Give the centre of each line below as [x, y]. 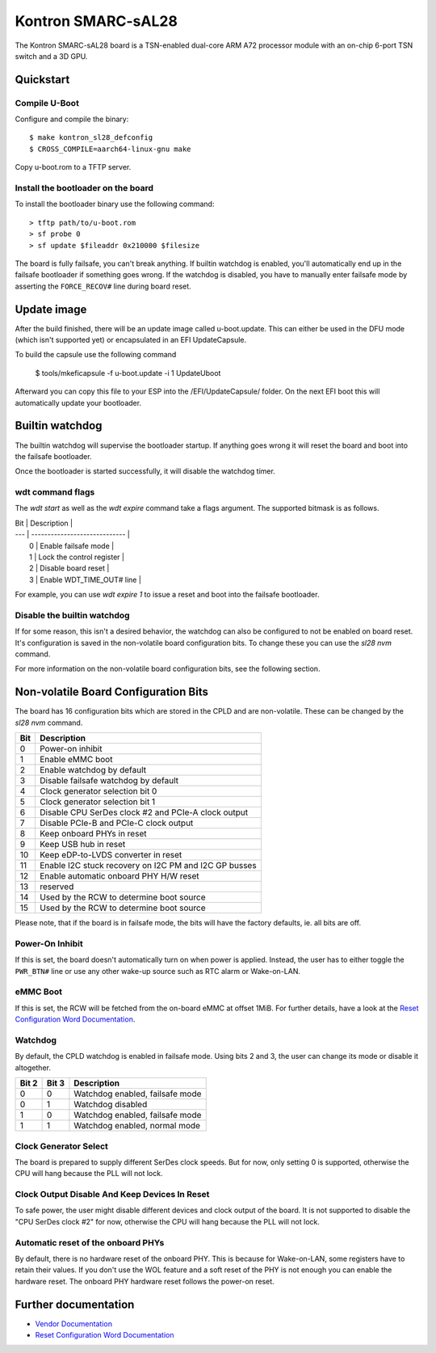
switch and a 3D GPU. [51, 56]
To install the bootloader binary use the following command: [115, 204]
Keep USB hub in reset [82, 845]
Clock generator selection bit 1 [97, 802]
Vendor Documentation [74, 1323]
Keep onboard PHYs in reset [93, 834]
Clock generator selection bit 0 [98, 791]
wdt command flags [55, 492]
